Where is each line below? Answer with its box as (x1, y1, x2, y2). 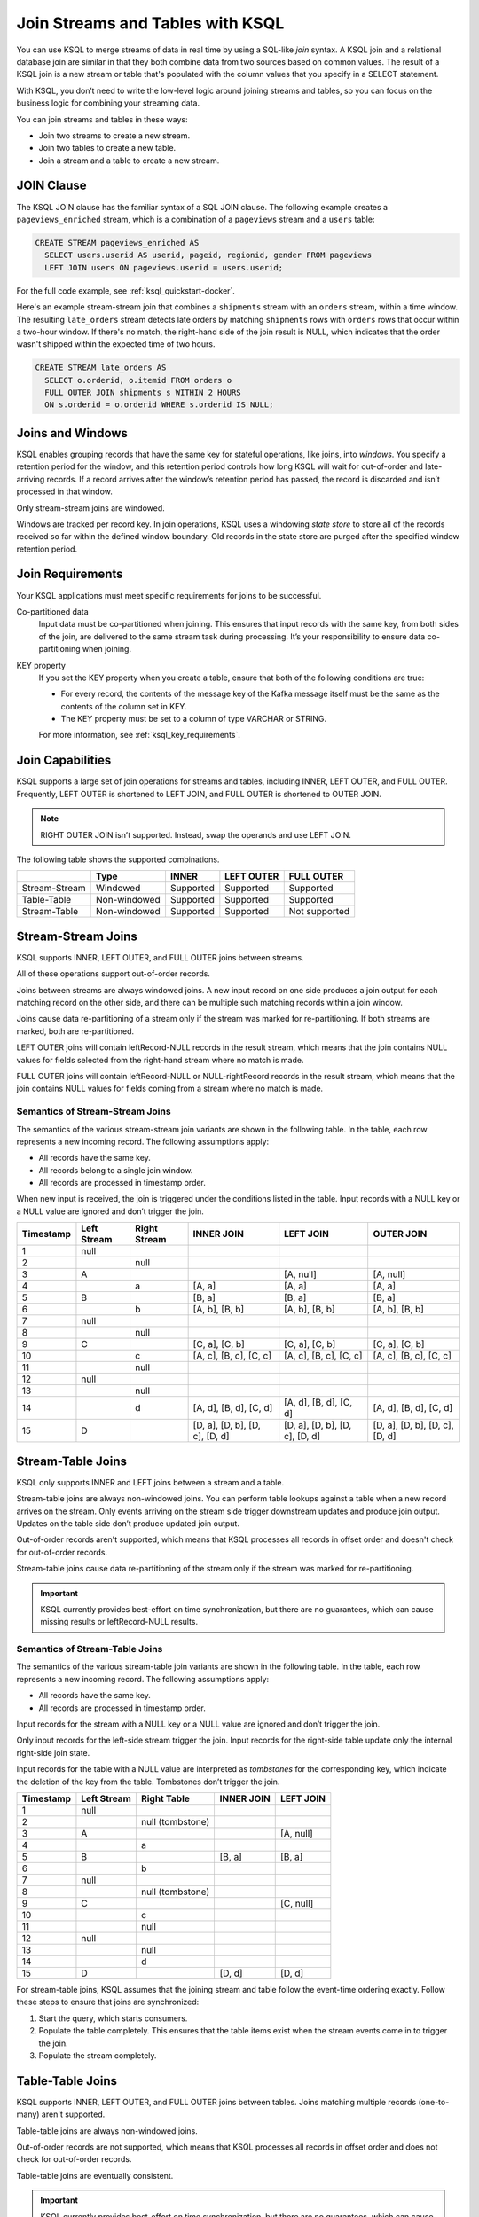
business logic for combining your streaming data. (16, 98, 200, 108)
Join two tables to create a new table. (38, 143, 177, 153)
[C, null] (279, 1897, 314, 1909)
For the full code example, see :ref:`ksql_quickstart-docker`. (16, 285, 235, 296)
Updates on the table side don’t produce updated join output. (16, 1517, 239, 1529)
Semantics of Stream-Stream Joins (16, 1105, 172, 1117)
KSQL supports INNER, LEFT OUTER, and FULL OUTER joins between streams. (16, 952, 305, 962)
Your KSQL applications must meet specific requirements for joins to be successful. (16, 590, 322, 600)
